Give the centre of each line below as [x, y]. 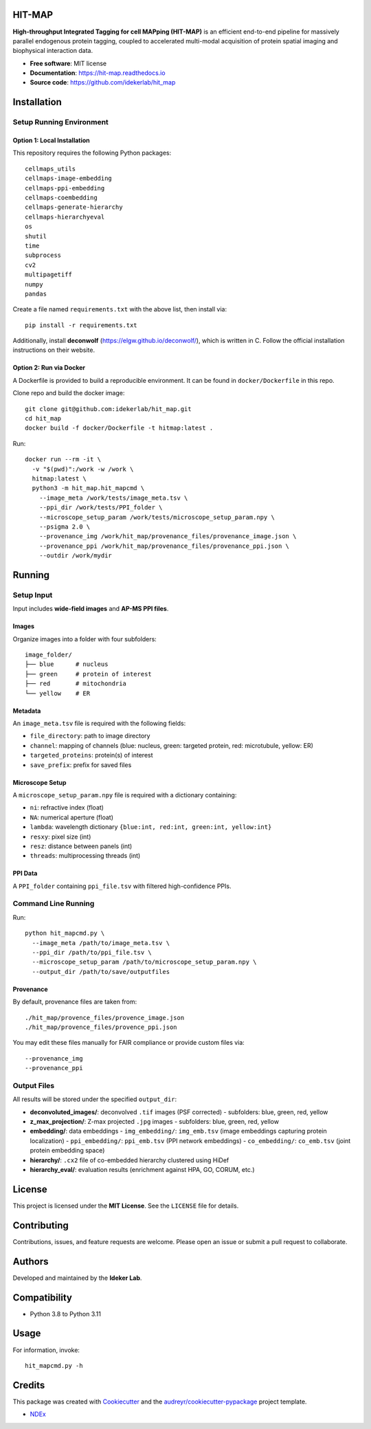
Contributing [41, 1225]
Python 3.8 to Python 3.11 [65, 1314]
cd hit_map [43, 419]
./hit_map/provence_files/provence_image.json [105, 1018]
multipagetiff [48, 275]
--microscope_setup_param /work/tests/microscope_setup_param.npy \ [157, 517]
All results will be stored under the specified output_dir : [95, 1099]
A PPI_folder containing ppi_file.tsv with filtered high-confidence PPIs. [122, 886]
